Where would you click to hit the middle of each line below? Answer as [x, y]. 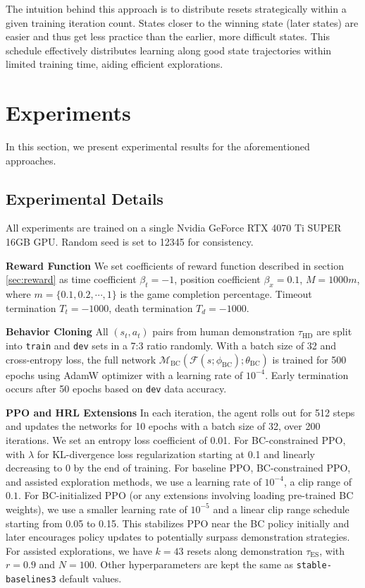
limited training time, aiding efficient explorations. [115, 64]
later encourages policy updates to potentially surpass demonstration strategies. [178, 537]
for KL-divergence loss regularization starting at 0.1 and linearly [176, 454]
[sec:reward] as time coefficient [71, 279]
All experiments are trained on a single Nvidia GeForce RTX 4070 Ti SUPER [174, 228]
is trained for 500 [309, 359]
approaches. [31, 160]
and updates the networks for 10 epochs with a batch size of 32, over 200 [163, 426]
